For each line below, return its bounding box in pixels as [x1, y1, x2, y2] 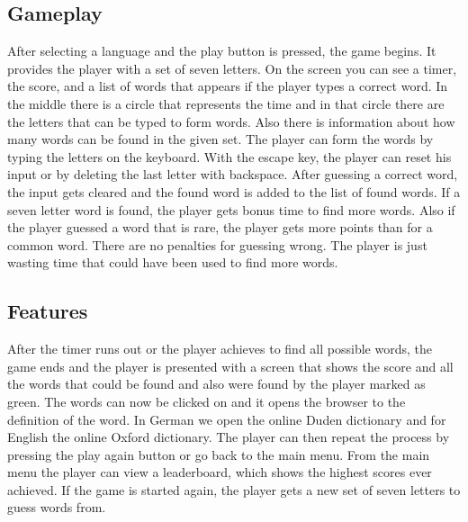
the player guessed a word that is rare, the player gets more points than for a [7, 218, 433, 237]
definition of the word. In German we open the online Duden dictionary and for [7, 409, 446, 428]
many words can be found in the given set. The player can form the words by [7, 130, 434, 148]
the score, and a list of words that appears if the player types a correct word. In [7, 76, 448, 95]
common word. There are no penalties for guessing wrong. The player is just [7, 235, 427, 254]
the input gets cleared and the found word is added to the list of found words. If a [7, 182, 461, 201]
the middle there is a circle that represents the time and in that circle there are [7, 94, 445, 112]
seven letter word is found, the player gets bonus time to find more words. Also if [7, 200, 455, 219]
